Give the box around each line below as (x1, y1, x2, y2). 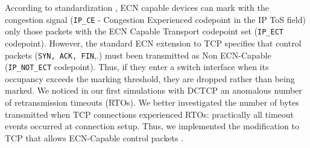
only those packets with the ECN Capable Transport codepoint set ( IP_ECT (5, 25, 283, 37)
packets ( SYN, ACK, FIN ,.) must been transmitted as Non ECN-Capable (5, 48, 271, 61)
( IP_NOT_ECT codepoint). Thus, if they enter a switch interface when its (5, 60, 269, 73)
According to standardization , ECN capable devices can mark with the (5, 1, 269, 13)
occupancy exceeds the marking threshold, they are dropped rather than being (5, 72, 295, 85)
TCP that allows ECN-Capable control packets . (5, 131, 184, 144)
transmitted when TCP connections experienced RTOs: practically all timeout (5, 108, 294, 120)
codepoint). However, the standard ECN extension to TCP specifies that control (5, 36, 302, 49)
